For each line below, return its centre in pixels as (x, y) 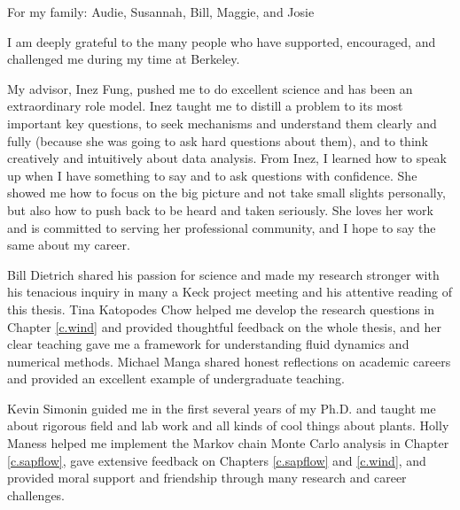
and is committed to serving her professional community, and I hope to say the (222, 227)
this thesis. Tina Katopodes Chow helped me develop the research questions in (221, 309)
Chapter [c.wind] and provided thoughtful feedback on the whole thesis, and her (224, 326)
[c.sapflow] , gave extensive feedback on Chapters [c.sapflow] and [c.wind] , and (217, 460)
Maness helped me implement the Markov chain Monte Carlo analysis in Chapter (228, 443)
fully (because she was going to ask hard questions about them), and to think (218, 140)
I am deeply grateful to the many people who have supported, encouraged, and (222, 41)
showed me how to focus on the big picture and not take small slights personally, (226, 193)
